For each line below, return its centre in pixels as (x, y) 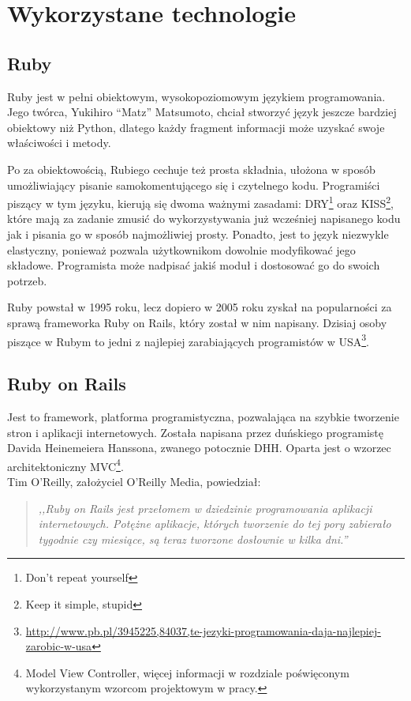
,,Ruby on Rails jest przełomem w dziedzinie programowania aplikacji (205, 508)
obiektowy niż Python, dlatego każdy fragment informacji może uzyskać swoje (196, 127)
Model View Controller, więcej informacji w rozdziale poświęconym (187, 672)
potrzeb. (27, 280)
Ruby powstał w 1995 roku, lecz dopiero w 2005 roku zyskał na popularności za (200, 307)
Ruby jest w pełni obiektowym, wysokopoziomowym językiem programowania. (196, 96)
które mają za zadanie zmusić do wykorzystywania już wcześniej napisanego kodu (204, 219)
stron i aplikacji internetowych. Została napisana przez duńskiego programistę (196, 432)
